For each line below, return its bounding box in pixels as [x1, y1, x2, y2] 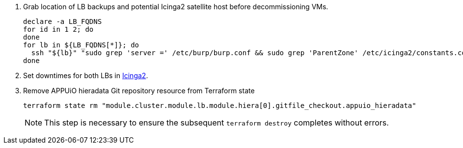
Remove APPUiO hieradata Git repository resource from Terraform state [23, 86, 255, 95]
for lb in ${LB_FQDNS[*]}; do [23, 41, 139, 49]
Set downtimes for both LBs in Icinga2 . [23, 71, 148, 80]
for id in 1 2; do [23, 25, 94, 33]
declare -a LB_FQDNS [23, 18, 102, 25]
